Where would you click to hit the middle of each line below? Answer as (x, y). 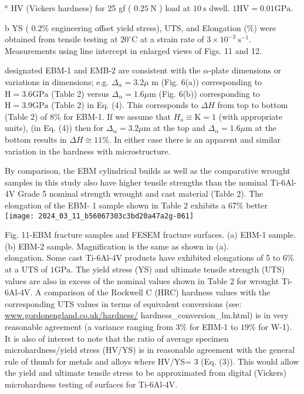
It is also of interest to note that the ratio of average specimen (117, 338)
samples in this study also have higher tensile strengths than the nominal (136, 182)
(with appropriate (250, 116)
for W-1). (275, 326)
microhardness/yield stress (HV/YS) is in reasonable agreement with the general (150, 350)
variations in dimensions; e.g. (57, 81)
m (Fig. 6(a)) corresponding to (207, 81)
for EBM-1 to (214, 326)
